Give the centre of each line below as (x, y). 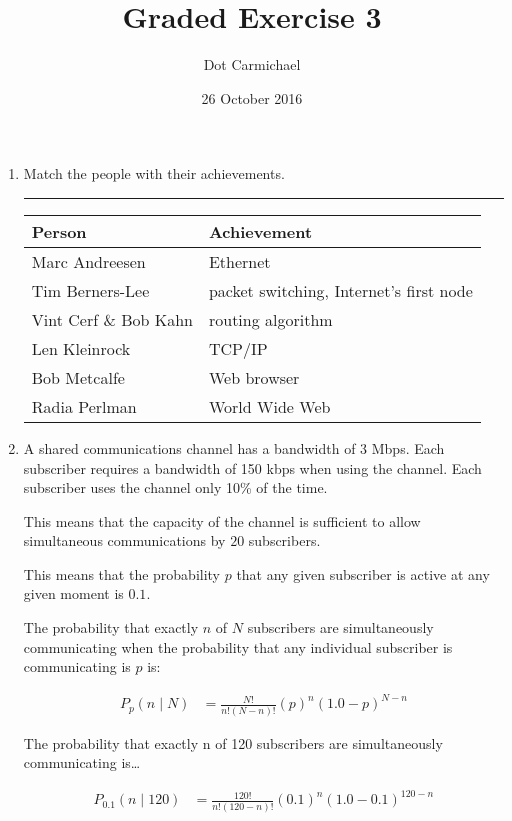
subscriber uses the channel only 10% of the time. (175, 487)
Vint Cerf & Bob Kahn (112, 319)
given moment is (73, 593)
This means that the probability (122, 573)
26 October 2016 (252, 97)
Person (59, 231)
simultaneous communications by (124, 540)
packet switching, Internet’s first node (340, 290)
